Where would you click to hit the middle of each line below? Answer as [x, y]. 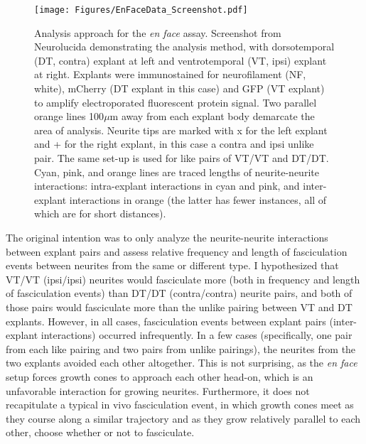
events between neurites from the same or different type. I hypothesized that [172, 265]
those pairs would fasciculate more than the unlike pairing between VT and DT [179, 307]
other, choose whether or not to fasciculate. [100, 432]
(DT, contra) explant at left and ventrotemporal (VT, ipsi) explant [181, 60]
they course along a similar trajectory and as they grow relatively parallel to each [183, 418]
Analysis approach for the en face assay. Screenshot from [158, 32]
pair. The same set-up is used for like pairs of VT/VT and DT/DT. [182, 158]
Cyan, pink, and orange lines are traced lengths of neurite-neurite [177, 172]
